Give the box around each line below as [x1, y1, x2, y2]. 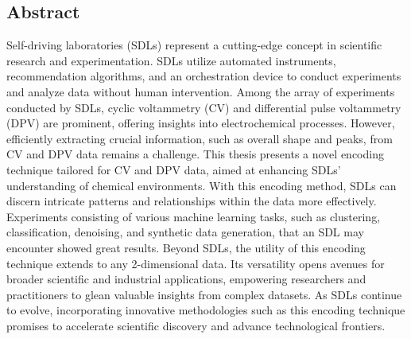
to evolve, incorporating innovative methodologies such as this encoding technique [6, 302, 405, 318]
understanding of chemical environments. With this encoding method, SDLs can [6, 177, 397, 193]
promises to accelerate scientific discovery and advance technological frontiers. [6, 317, 386, 333]
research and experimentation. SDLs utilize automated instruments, [6, 52, 336, 68]
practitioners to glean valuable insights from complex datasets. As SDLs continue [6, 286, 402, 302]
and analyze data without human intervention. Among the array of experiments [6, 83, 395, 99]
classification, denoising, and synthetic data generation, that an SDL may [6, 224, 364, 240]
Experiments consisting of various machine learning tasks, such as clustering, [6, 208, 381, 224]
